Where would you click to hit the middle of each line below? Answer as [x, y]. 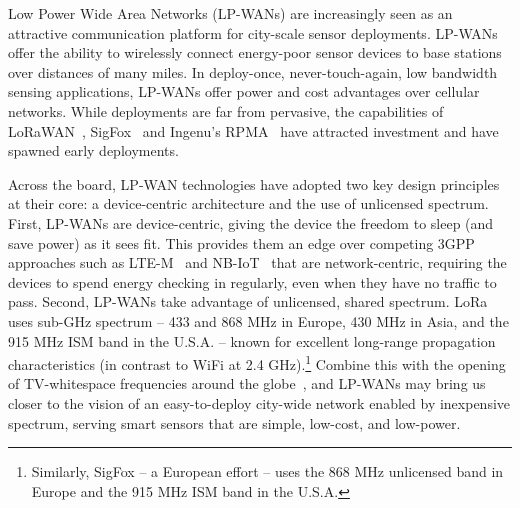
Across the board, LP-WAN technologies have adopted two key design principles [254, 183]
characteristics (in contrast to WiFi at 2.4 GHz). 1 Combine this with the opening [257, 362]
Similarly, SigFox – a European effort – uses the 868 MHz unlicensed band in [267, 471]
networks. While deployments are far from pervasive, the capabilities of [226, 110]
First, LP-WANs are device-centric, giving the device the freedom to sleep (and [251, 222]
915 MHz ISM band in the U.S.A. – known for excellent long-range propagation [252, 340]
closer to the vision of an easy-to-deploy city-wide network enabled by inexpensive [259, 402]
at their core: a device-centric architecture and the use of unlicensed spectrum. [248, 203]
